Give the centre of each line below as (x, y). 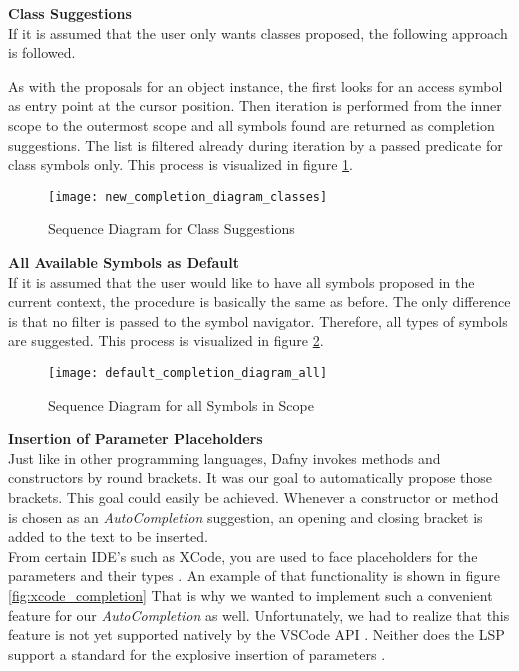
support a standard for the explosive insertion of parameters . (197, 653)
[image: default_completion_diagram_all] (188, 372)
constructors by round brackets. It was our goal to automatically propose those (250, 477)
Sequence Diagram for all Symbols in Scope (181, 404)
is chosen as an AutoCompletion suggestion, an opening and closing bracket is (245, 516)
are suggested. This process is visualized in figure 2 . (166, 340)
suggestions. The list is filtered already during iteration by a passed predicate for (255, 144)
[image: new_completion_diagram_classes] (188, 196)
